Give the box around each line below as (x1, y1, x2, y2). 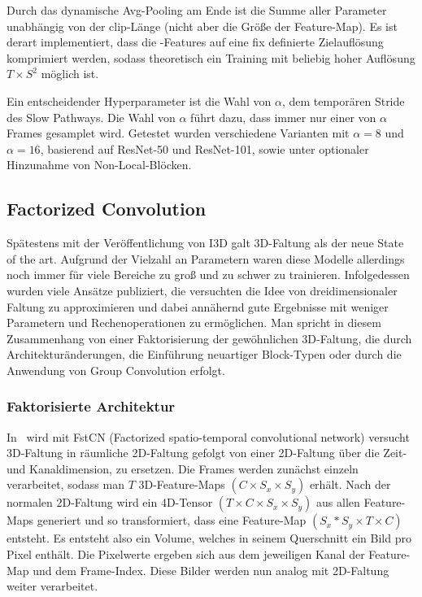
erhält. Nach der (309, 476, 391, 493)
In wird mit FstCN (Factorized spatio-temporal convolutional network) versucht (7, 428, 410, 445)
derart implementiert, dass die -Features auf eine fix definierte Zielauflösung (7, 33, 384, 50)
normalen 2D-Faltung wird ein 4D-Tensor (7, 494, 213, 511)
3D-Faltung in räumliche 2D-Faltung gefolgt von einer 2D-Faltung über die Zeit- (7, 444, 407, 461)
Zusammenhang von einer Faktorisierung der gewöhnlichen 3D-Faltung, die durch (7, 329, 412, 346)
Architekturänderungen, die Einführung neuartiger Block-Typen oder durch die (7, 346, 402, 363)
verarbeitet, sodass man (7, 476, 124, 493)
